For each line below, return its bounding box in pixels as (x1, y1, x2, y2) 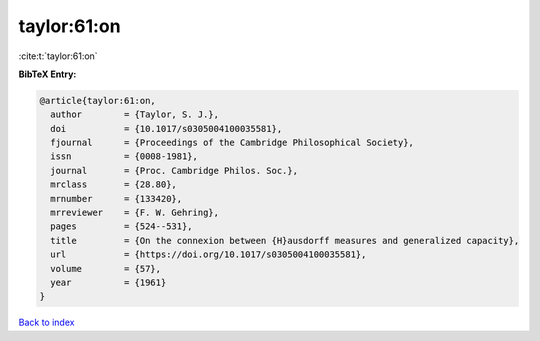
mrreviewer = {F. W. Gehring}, (50, 207, 220, 219)
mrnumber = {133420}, (50, 193, 183, 204)
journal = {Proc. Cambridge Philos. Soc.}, (50, 165, 299, 176)
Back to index (18, 316, 75, 329)
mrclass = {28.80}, (50, 179, 177, 190)
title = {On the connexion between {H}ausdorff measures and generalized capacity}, (50, 235, 520, 246)
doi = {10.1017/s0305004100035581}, (50, 123, 283, 134)
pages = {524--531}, (50, 221, 194, 232)
